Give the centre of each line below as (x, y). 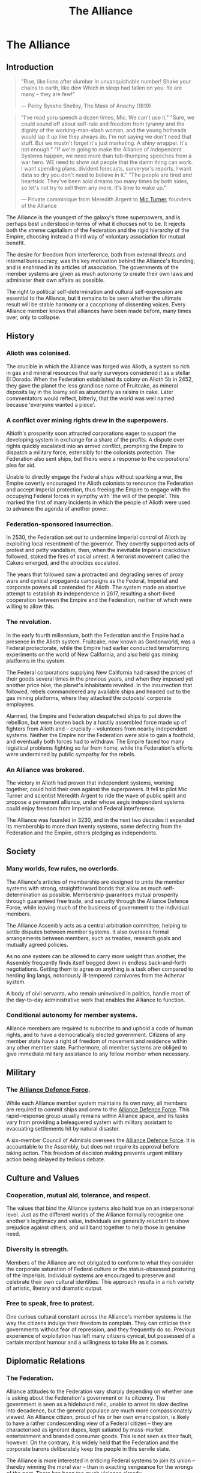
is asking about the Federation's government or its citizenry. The (86, 1397)
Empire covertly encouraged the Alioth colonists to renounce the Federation (100, 483)
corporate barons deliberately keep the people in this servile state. (88, 1448)
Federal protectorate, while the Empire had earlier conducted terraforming (98, 648)
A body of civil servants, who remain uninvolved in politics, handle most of (98, 993)
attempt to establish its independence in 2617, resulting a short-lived (91, 594)
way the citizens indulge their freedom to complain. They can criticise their (98, 1323)
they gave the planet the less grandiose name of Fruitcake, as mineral (92, 385)
